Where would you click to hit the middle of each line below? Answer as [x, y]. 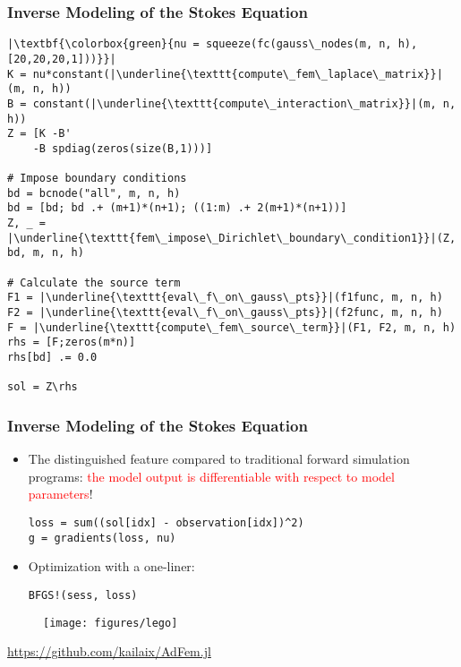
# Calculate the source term [94, 282]
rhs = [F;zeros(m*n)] [72, 342]
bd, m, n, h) [46, 253]
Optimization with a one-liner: [111, 566]
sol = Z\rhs [43, 387]
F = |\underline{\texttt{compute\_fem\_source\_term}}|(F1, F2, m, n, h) [232, 327]
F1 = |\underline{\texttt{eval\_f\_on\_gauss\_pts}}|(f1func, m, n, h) [225, 298]
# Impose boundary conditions [97, 179]
